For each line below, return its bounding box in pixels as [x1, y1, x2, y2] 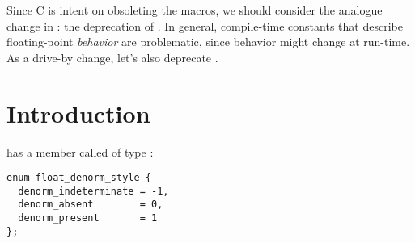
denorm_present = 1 [18, 212, 158, 224]
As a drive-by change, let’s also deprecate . [6, 48, 218, 65]
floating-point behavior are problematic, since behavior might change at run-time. [6, 33, 410, 50]
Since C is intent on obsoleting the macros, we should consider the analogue [6, 2, 383, 18]
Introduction [6, 96, 150, 129]
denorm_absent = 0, [18, 199, 163, 211]
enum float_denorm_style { [6, 172, 151, 184]
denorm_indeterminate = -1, [18, 185, 169, 197]
